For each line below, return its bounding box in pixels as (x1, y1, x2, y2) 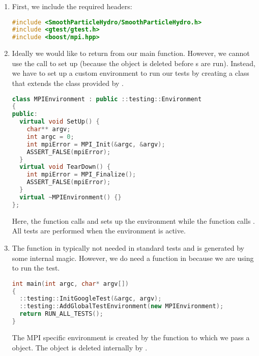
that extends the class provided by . (12, 78, 124, 88)
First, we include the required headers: (12, 1, 132, 11)
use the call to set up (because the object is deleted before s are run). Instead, (12, 57, 255, 68)
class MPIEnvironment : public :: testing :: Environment (12, 95, 202, 103)
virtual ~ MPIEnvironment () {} (19, 193, 122, 201)
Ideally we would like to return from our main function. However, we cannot (12, 48, 250, 58)
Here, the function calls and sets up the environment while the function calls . (12, 215, 255, 226)
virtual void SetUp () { (19, 118, 100, 126)
